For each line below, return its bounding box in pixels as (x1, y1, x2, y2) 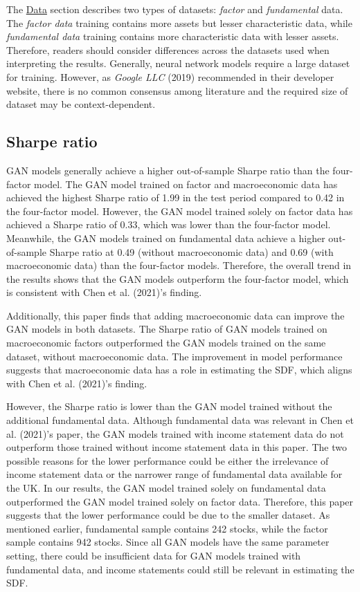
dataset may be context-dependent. (6, 97, 156, 111)
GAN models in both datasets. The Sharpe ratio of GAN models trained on (6, 322, 327, 336)
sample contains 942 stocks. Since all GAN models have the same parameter (6, 535, 330, 549)
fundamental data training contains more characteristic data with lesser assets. (6, 29, 339, 44)
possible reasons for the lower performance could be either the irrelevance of (6, 453, 329, 468)
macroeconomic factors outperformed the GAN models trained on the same (6, 335, 326, 350)
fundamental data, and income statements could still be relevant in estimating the (6, 562, 354, 576)
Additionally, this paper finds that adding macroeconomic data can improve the (6, 308, 345, 322)
